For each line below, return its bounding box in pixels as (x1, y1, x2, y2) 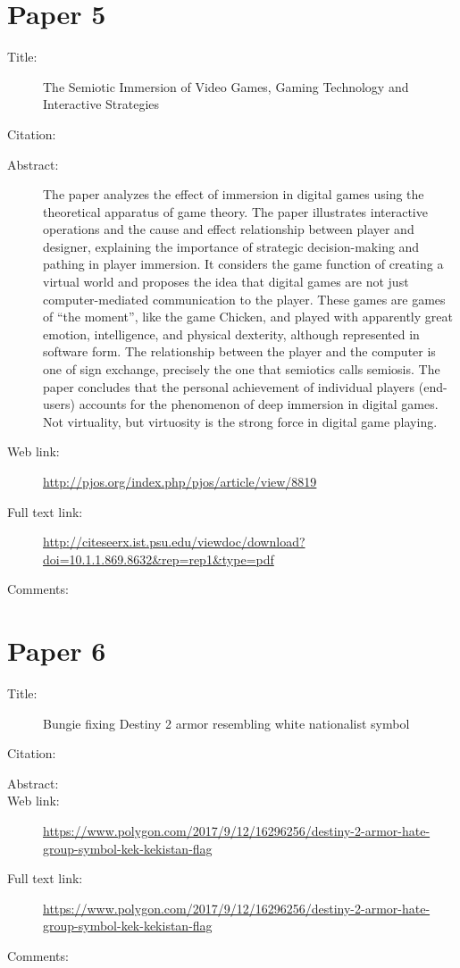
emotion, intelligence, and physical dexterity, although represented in (43, 324, 420, 343)
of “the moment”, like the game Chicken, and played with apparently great (43, 307, 453, 326)
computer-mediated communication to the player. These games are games (43, 289, 446, 308)
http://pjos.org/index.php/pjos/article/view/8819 (43, 472, 317, 490)
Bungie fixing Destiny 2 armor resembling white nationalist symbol (43, 713, 410, 732)
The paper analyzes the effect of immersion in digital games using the (43, 185, 424, 204)
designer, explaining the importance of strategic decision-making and (43, 237, 420, 255)
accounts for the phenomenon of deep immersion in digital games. (79, 395, 439, 413)
